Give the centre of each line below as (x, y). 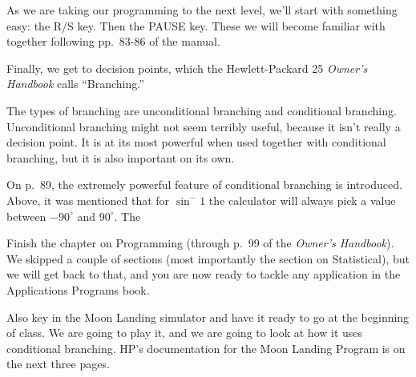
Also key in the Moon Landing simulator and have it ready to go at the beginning (208, 317)
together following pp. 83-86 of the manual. (113, 41)
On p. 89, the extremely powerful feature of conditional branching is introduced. (204, 184)
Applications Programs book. (78, 289)
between (26, 216)
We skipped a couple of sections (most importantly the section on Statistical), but (208, 258)
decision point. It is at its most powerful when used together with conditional (196, 142)
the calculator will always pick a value (302, 200)
